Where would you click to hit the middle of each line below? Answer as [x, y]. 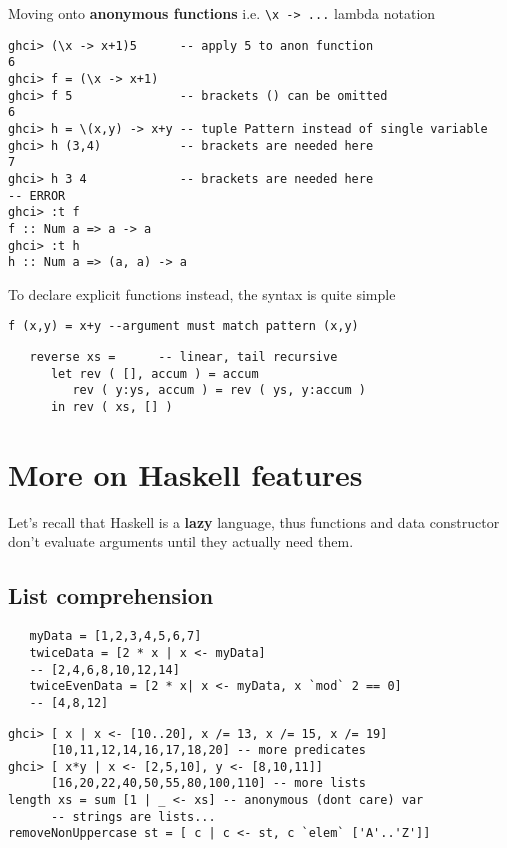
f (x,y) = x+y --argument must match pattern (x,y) [183, 326]
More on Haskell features [185, 473]
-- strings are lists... [133, 816]
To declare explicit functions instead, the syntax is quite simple [202, 293]
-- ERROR [37, 195]
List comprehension [111, 595]
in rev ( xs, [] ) [111, 407]
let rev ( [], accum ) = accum [154, 373]
